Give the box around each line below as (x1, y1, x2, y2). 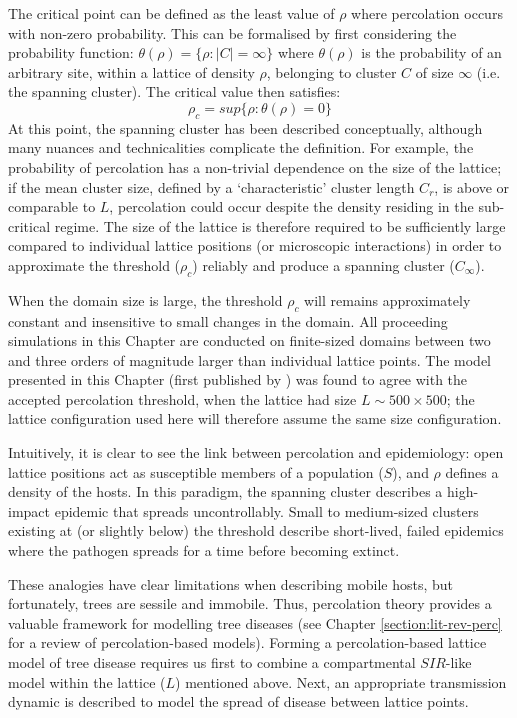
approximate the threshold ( (8, 254, 181, 275)
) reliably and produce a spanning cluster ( (192, 254, 455, 275)
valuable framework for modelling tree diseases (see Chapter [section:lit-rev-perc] (8, 612, 502, 633)
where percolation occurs (351, 3, 503, 23)
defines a (445, 461, 499, 482)
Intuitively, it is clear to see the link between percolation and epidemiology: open (8, 442, 504, 463)
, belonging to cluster (266, 61, 397, 82)
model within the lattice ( (8, 671, 166, 692)
